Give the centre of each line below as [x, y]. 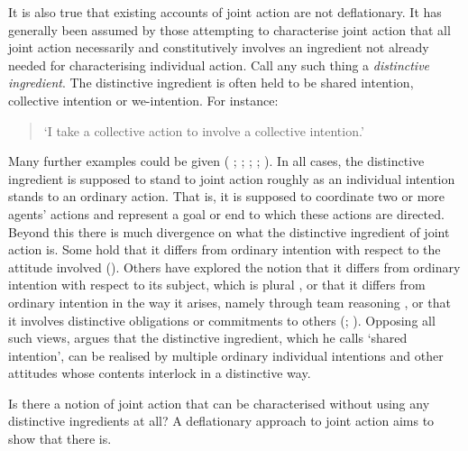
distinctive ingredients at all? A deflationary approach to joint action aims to [221, 421]
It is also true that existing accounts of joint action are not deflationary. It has [225, 12]
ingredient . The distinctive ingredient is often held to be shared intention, [211, 83]
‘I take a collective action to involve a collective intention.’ [204, 130]
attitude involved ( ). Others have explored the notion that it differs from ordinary [234, 267]
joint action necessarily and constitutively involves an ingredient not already [219, 47]
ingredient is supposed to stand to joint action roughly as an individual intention [232, 178]
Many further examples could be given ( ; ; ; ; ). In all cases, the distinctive [216, 161]
